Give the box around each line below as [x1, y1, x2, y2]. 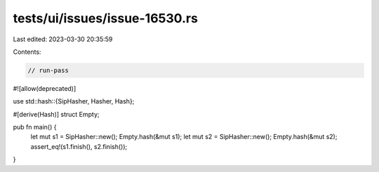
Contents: [13, 48, 41, 56]
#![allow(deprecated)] [13, 84, 77, 92]
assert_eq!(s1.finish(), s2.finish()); [30, 142, 128, 150]
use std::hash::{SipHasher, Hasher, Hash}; [13, 97, 135, 106]
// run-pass [27, 66, 69, 74]
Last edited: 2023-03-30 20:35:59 [13, 35, 113, 43]
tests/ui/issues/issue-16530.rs [13, 10, 198, 26]
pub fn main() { [13, 123, 57, 131]
